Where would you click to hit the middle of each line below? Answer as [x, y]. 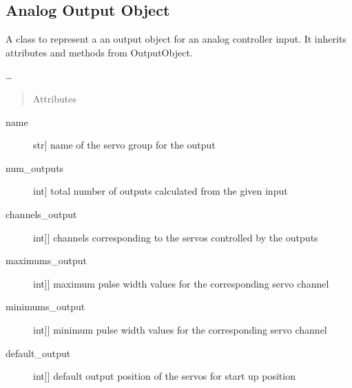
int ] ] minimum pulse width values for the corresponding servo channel [180, 329]
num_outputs [35, 168]
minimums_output [45, 306]
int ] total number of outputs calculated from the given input [161, 191]
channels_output [41, 214]
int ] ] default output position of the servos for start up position [164, 376]
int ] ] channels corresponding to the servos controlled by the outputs [176, 237]
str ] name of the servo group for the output [124, 145]
